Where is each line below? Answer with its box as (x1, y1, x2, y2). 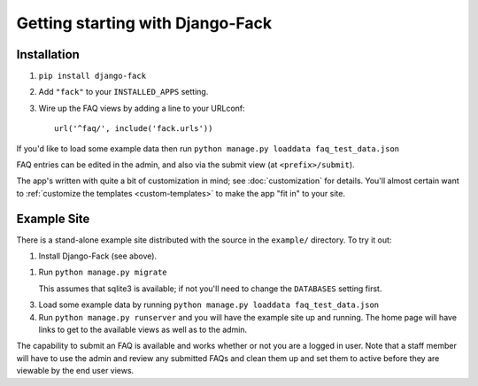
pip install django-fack (38, 71, 146, 81)
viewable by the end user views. (16, 366, 135, 376)
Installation (16, 47, 80, 62)
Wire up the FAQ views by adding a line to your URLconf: (38, 103, 245, 113)
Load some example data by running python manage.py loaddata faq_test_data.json (38, 299, 380, 310)
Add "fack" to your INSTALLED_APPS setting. (38, 87, 209, 97)
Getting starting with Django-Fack (16, 13, 273, 33)
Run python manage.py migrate (38, 266, 167, 278)
